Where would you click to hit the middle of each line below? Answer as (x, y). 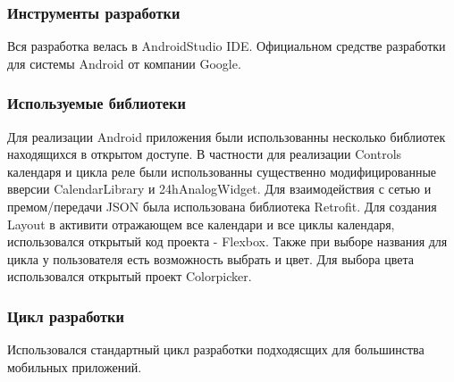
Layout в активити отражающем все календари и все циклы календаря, (201, 224)
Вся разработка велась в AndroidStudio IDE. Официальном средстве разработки (227, 46)
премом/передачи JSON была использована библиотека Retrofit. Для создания (222, 206)
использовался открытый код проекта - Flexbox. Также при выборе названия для (227, 241)
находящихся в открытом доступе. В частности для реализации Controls (205, 154)
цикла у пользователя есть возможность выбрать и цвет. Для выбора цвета (210, 258)
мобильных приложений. (75, 366)
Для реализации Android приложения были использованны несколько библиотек (227, 136)
